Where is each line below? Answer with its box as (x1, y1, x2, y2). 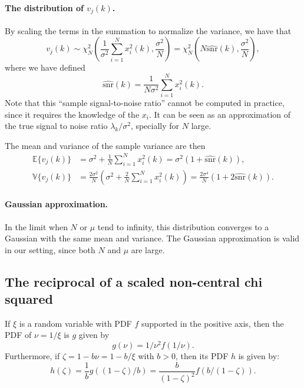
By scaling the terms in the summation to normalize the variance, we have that (5, 24, 292, 37)
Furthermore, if (5, 350, 60, 362)
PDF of (5, 329, 32, 341)
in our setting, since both (5, 243, 95, 256)
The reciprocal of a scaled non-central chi (5, 272, 263, 290)
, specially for (130, 120, 180, 132)
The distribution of (5, 1, 84, 14)
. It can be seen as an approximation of (148, 108, 291, 120)
